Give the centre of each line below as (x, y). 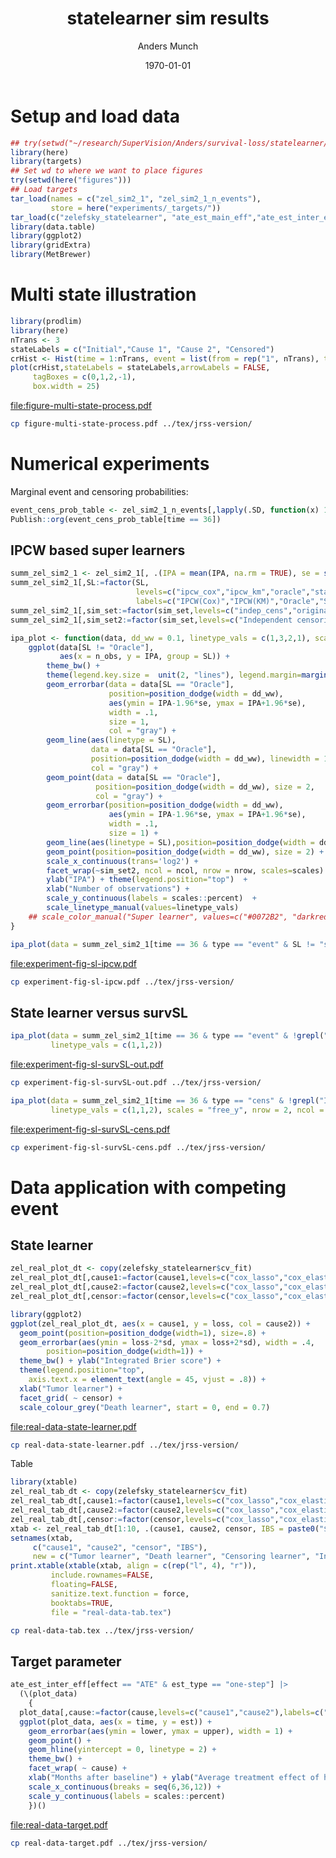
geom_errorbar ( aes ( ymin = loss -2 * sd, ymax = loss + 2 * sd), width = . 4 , (167, 1342)
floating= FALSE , (84, 1585)
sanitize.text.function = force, (120, 1593)
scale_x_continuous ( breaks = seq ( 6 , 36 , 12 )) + (125, 1787)
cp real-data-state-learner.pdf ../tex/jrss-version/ (125, 1445)
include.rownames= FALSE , (102, 1575)
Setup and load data (95, 116)
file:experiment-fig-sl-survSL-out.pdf (87, 1064)
